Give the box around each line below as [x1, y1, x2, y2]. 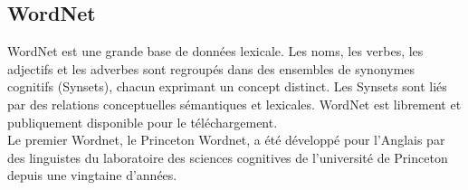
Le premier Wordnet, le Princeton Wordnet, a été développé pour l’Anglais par [7, 130, 445, 149]
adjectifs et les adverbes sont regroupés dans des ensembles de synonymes [7, 59, 415, 78]
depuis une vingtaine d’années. [7, 166, 177, 185]
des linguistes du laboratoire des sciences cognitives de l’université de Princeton [7, 147, 448, 166]
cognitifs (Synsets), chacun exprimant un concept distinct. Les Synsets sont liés [7, 77, 447, 96]
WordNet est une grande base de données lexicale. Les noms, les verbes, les [7, 42, 424, 61]
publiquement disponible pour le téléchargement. [7, 112, 278, 131]
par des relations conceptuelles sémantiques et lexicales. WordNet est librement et [7, 94, 462, 113]
